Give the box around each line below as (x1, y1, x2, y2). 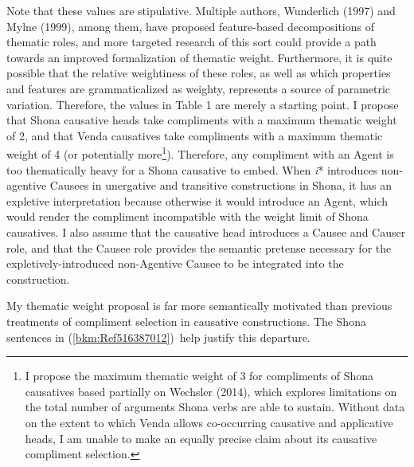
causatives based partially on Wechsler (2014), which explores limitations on (25, 383, 397, 399)
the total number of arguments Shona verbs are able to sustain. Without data (25, 398, 405, 415)
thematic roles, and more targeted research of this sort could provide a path (6, 33, 377, 50)
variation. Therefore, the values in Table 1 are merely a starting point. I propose (6, 96, 399, 112)
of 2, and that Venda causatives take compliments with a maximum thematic (6, 127, 383, 143)
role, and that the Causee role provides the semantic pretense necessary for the (6, 239, 392, 256)
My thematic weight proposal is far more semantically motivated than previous (6, 297, 393, 314)
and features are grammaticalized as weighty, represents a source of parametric (6, 80, 391, 96)
